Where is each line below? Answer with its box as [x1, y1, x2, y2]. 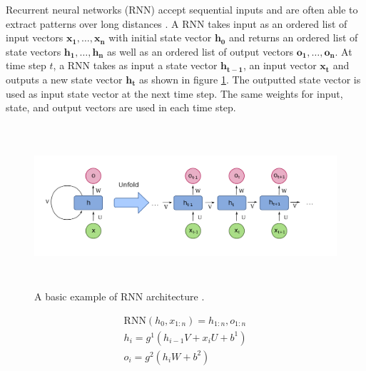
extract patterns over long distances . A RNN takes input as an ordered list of [6, 16, 347, 31]
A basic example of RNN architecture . [34, 289, 205, 304]
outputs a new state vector [6, 71, 123, 86]
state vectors [6, 44, 61, 59]
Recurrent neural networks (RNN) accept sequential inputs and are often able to [6, 2, 358, 16]
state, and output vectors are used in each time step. [6, 100, 236, 115]
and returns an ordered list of [228, 30, 358, 45]
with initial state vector [108, 30, 212, 45]
